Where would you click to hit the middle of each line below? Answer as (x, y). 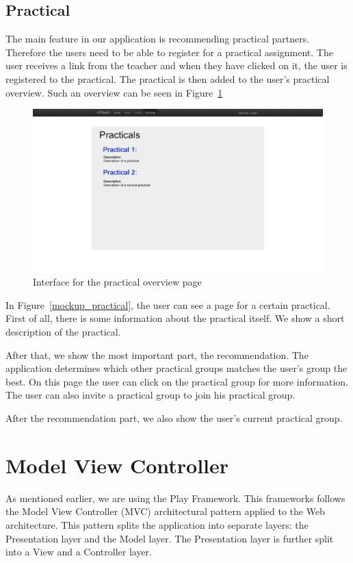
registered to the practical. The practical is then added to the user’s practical (168, 78)
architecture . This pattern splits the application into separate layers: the (157, 524)
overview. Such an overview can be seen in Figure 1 (114, 92)
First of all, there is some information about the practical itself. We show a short (175, 318)
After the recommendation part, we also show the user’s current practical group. (174, 418)
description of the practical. (63, 332)
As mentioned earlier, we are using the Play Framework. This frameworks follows (175, 498)
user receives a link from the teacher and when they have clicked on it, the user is (176, 65)
